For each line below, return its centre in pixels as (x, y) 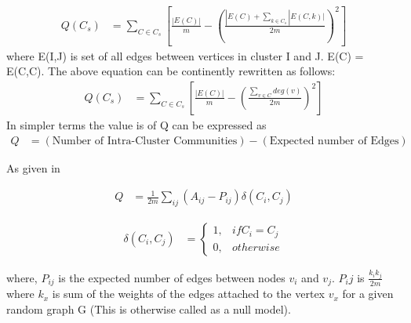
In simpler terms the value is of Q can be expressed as (136, 124)
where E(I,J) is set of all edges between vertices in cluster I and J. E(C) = (185, 55)
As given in (33, 167)
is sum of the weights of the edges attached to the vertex (189, 294)
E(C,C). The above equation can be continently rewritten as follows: (171, 71)
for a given (368, 294)
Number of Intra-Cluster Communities (145, 141)
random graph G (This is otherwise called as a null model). (149, 309)
